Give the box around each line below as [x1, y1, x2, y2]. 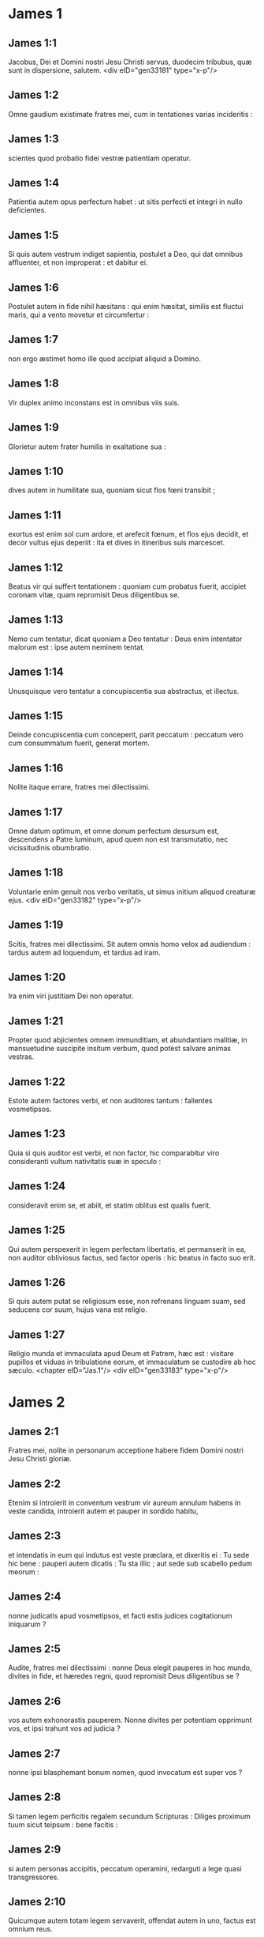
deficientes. [8, 205, 47, 215]
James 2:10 [8, 1895, 66, 1909]
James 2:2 [8, 1477, 61, 1490]
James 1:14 [8, 665, 65, 679]
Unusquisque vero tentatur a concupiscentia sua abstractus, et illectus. [8, 686, 240, 695]
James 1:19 [8, 918, 64, 932]
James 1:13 [8, 613, 64, 627]
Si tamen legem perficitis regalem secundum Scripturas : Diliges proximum [8, 1811, 251, 1821]
